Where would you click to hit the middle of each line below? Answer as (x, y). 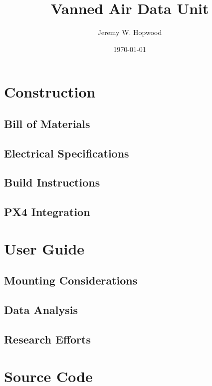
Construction (50, 92)
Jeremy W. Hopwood (130, 32)
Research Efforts (47, 339)
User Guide (44, 248)
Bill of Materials (47, 123)
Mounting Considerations (71, 280)
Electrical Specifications (67, 153)
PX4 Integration (47, 212)
